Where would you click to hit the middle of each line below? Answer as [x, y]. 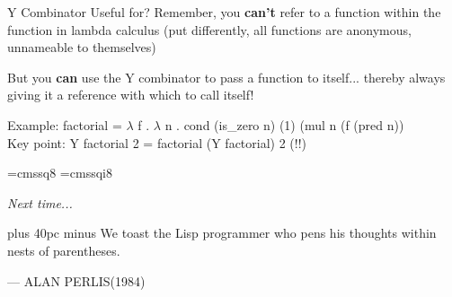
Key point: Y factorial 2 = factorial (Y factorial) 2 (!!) [157, 142]
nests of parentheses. [64, 250]
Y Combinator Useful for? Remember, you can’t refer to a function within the [224, 12]
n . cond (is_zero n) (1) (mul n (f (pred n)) [284, 124]
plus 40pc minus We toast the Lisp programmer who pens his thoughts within [222, 233]
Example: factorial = [65, 124]
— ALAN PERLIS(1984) [76, 280]
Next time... [40, 202]
